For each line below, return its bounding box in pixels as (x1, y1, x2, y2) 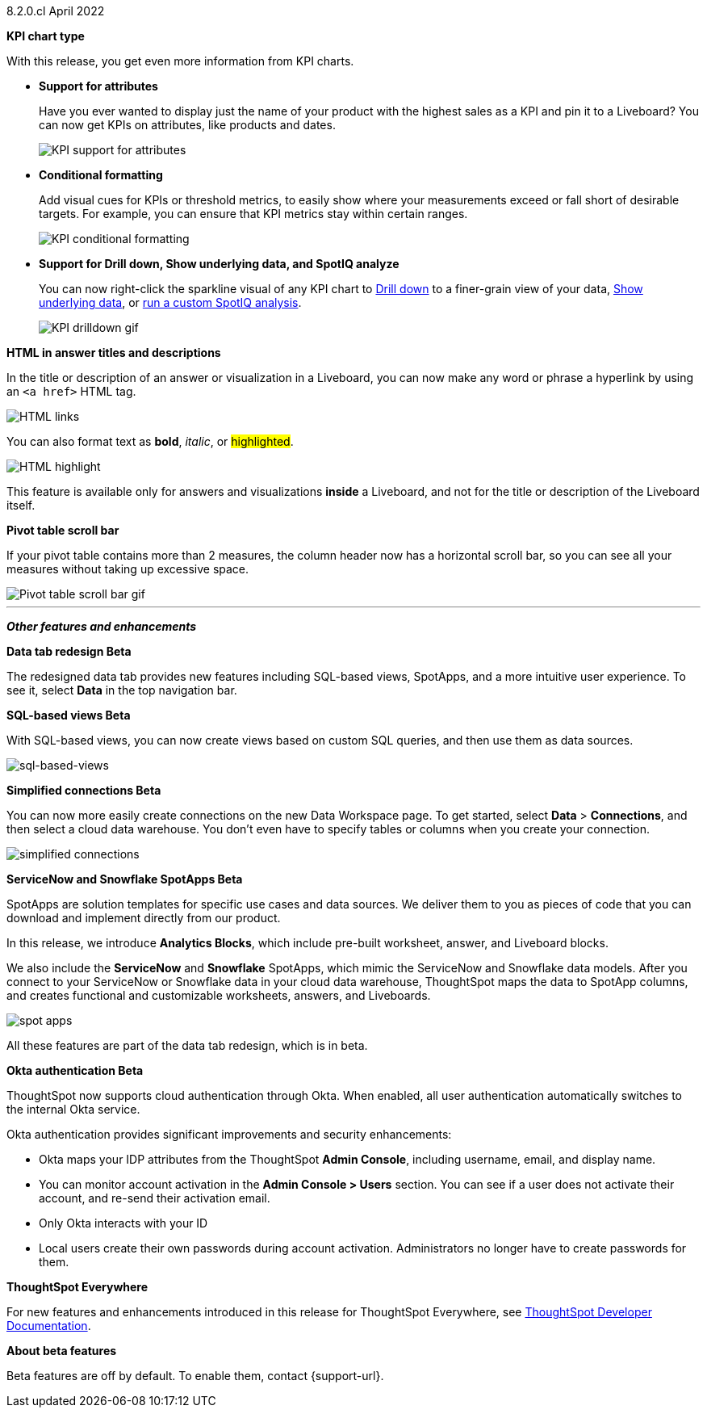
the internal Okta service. (6, 1102, 140, 1116)
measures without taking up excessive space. (6, 562, 249, 576)
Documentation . (6, 1319, 91, 1332)
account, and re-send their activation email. (39, 1191, 270, 1205)
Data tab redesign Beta (6, 644, 132, 658)
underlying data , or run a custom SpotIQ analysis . (39, 296, 302, 309)
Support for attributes (39, 79, 158, 93)
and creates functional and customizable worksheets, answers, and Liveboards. (6, 988, 431, 1002)
